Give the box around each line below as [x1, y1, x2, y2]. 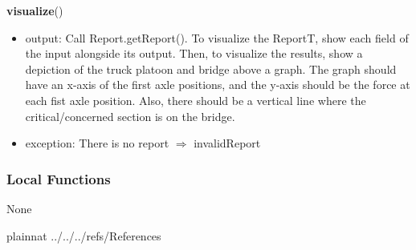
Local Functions [6, 168, 111, 188]
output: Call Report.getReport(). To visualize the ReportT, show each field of [25, 29, 409, 46]
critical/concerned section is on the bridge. [25, 107, 235, 124]
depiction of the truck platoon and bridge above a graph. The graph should [25, 60, 397, 77]
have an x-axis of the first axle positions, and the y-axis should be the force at [25, 76, 410, 93]
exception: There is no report [25, 135, 169, 151]
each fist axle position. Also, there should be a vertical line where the [25, 91, 366, 108]
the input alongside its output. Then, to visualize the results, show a [25, 45, 363, 62]
